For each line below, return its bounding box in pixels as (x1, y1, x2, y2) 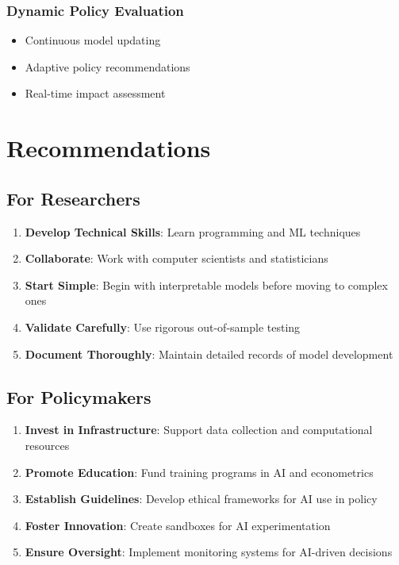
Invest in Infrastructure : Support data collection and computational (25, 421, 373, 438)
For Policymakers (6, 384, 152, 409)
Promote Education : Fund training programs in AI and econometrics (25, 463, 374, 480)
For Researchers (6, 186, 140, 210)
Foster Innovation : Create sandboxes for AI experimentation (25, 517, 331, 533)
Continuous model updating (25, 32, 161, 48)
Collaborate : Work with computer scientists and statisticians (25, 250, 328, 267)
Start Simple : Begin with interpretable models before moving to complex (25, 276, 388, 293)
